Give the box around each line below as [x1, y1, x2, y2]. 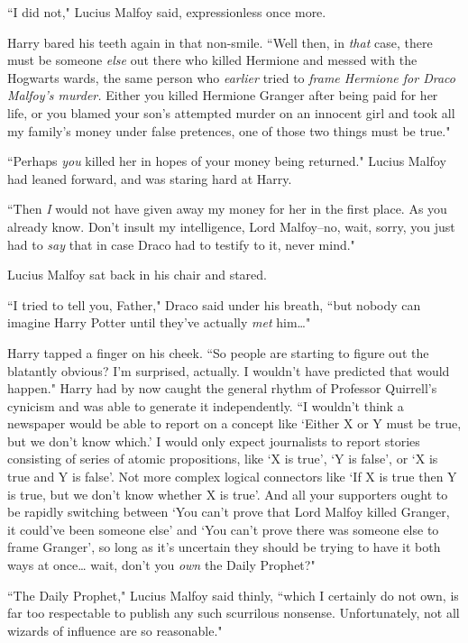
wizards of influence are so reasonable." [7, 620, 223, 639]
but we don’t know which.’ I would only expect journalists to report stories [7, 431, 420, 450]
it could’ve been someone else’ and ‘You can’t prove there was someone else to [7, 519, 439, 538]
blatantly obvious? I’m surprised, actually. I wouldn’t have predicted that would [7, 361, 450, 380]
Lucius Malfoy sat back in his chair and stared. [7, 265, 267, 284]
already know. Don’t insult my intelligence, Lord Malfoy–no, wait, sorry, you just [7, 216, 455, 235]
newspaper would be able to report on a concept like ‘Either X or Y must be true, [7, 414, 462, 433]
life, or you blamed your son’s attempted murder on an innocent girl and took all [7, 103, 455, 122]
